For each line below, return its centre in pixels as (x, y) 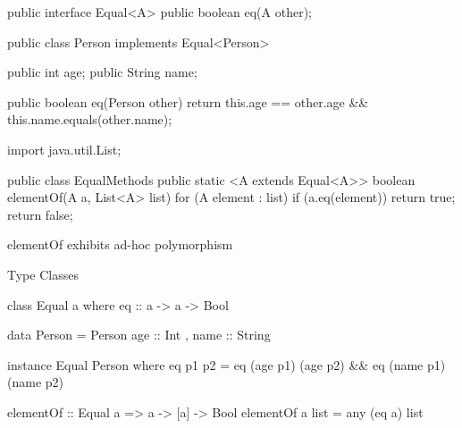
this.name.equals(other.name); (90, 119)
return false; (40, 214)
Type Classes (43, 274)
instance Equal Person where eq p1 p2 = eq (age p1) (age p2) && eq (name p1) (227, 364)
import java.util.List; (64, 149)
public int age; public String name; (102, 72)
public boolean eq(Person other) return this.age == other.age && (188, 101)
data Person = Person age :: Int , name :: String (139, 335)
